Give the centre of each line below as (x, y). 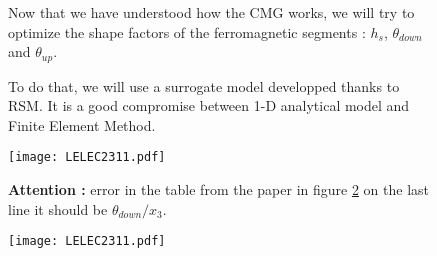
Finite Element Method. (82, 124)
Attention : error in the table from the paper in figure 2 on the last (219, 189)
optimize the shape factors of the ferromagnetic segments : (187, 31)
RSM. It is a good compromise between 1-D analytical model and (209, 105)
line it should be (58, 208)
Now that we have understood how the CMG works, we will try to (211, 12)
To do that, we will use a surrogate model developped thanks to (204, 85)
